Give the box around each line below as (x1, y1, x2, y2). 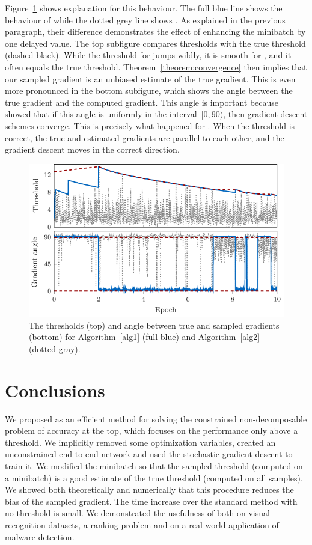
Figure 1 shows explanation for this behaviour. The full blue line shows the (5, 2, 283, 14)
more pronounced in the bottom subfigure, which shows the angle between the (5, 84, 293, 97)
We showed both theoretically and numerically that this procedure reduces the (5, 483, 294, 496)
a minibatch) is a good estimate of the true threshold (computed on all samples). (5, 471, 303, 484)
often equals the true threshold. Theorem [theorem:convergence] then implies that (5, 60, 307, 73)
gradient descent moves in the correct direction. (5, 143, 180, 156)
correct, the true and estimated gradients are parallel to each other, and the (5, 131, 284, 144)
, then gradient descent (223, 108, 308, 120)
